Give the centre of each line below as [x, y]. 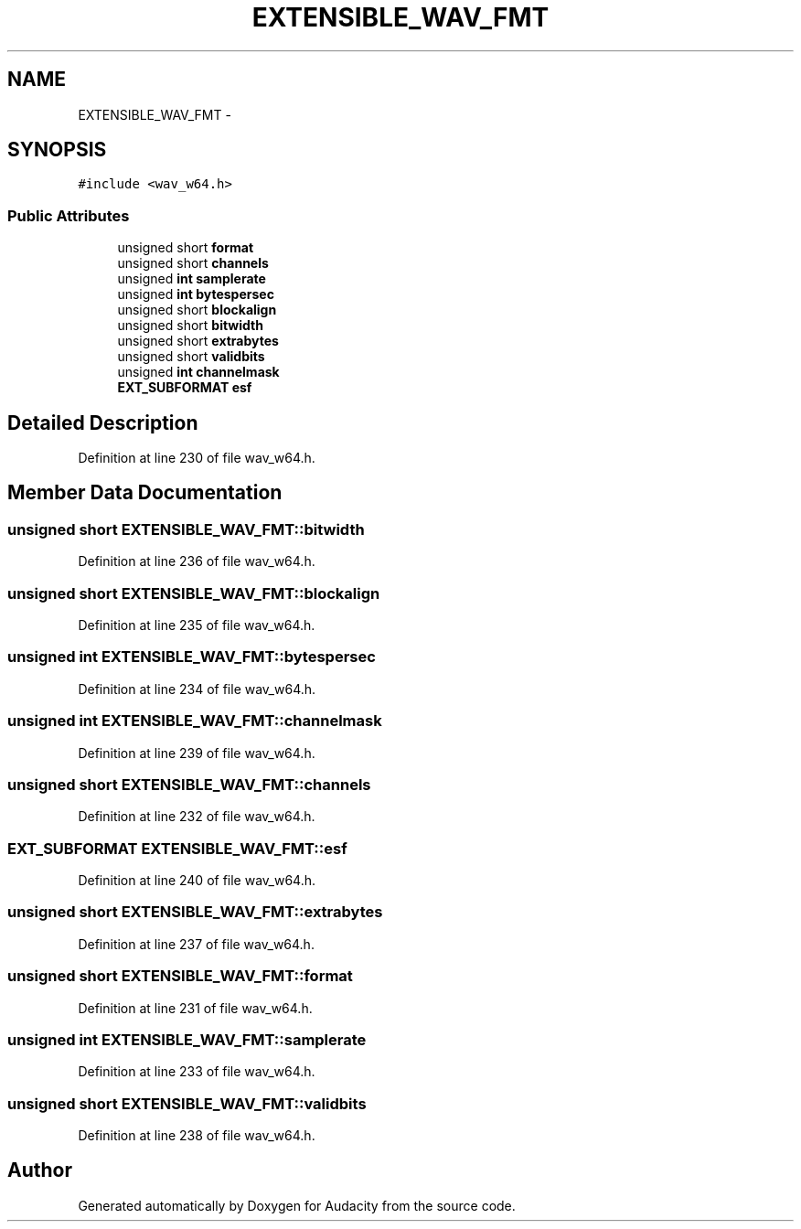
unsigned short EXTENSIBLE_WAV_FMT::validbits [187, 1103]
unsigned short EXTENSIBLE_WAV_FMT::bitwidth [186, 529]
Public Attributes [69, 215]
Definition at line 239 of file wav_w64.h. [197, 753]
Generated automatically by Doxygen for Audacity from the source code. [297, 1205]
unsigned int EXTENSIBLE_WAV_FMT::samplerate [187, 1039]
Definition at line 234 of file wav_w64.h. [197, 689]
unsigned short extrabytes [198, 341]
